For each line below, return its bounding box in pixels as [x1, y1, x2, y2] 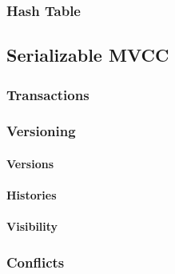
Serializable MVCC [6, 42, 169, 67]
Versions [6, 155, 54, 171]
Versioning [6, 121, 76, 141]
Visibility [6, 218, 58, 235]
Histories [6, 187, 57, 203]
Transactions [6, 84, 89, 104]
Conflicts [6, 252, 65, 272]
